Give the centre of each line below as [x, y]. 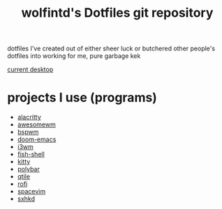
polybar [28, 169]
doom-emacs [37, 139]
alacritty [29, 117]
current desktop [30, 70]
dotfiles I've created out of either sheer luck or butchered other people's [111, 49]
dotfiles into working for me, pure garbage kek [74, 56]
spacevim [31, 192]
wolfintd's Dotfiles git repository [117, 13]
